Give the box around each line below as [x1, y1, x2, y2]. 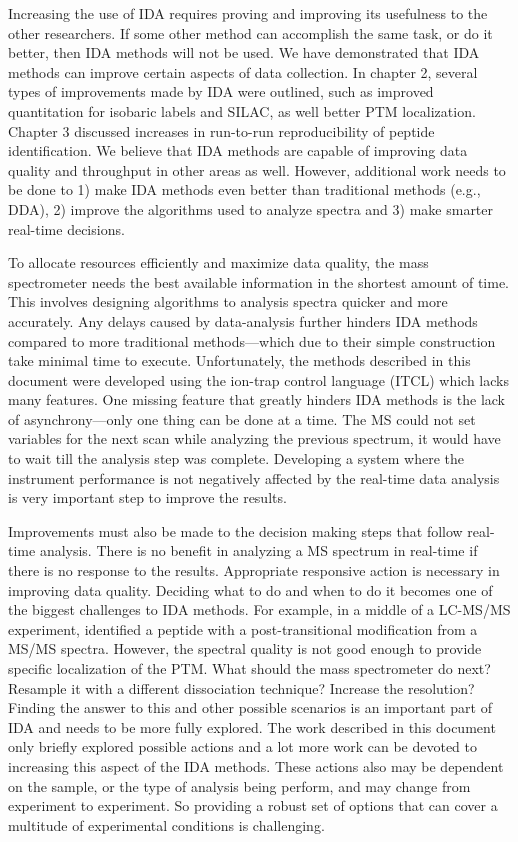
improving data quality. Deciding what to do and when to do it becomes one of [8, 579, 493, 600]
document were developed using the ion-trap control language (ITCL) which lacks [8, 369, 509, 390]
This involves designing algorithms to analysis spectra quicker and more [8, 291, 448, 312]
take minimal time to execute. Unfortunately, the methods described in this [8, 350, 471, 371]
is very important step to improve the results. [8, 487, 287, 508]
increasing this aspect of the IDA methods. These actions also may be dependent [8, 755, 504, 776]
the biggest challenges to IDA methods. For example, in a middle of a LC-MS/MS [8, 599, 511, 620]
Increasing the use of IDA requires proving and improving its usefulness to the [8, 3, 488, 23]
